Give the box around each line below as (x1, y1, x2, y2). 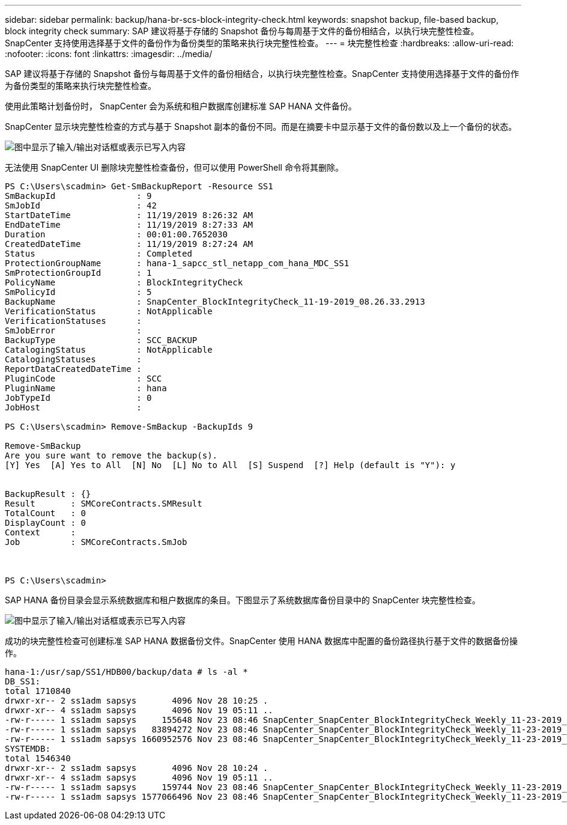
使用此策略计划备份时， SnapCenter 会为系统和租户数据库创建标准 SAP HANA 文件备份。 (5, 101, 357, 111)
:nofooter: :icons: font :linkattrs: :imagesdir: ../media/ (5, 49, 213, 59)
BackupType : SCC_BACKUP (5, 335, 198, 345)
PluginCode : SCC (5, 374, 162, 383)
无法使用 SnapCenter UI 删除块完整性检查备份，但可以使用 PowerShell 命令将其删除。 (5, 162, 344, 172)
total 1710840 (5, 686, 71, 696)
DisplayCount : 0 (5, 518, 86, 528)
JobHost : (5, 403, 142, 412)
